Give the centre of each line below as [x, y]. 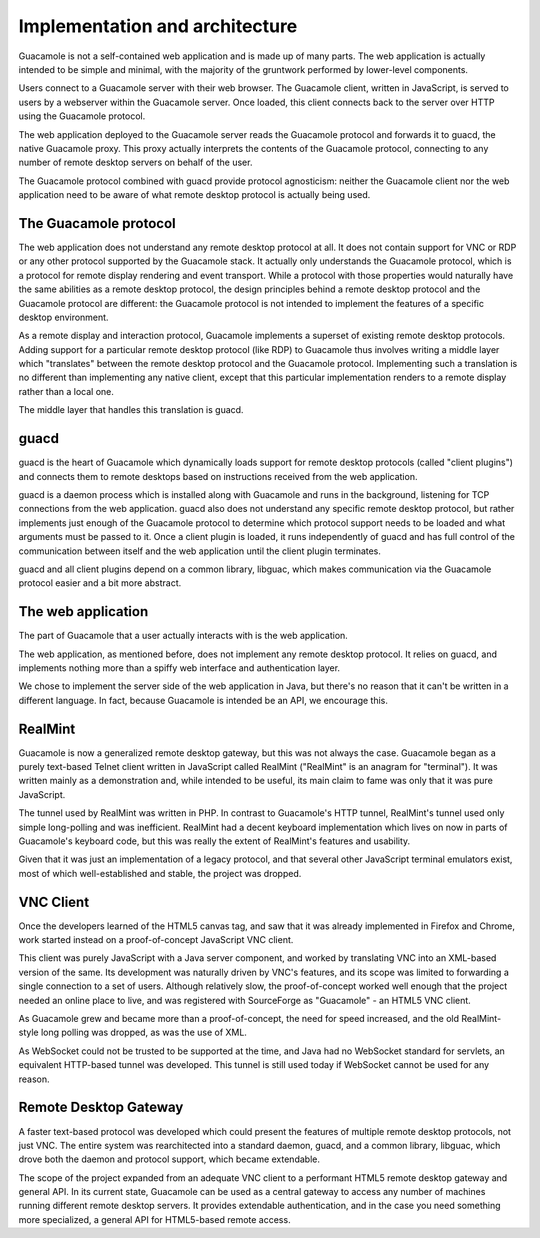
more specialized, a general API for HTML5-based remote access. [154, 1219]
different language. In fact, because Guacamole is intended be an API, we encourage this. [203, 700]
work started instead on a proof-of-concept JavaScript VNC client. [156, 940]
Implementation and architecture [158, 26]
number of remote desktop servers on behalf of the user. [135, 162]
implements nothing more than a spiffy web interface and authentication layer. [179, 667]
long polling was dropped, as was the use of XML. [143, 1032]
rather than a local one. [66, 391]
